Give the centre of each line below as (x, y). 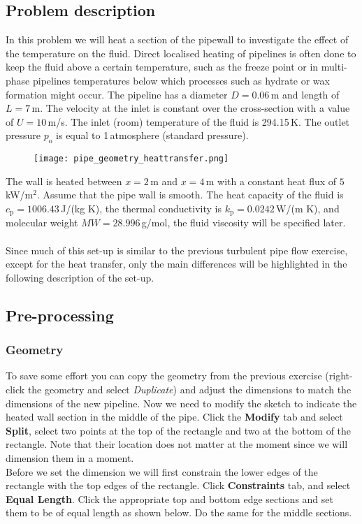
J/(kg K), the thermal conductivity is (141, 208)
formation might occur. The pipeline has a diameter (117, 94)
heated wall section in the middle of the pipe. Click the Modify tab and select (174, 417)
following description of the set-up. (80, 277)
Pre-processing (60, 315)
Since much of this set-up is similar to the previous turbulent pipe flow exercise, (177, 250)
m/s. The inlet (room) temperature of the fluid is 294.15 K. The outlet (199, 121)
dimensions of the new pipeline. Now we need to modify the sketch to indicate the (181, 403)
